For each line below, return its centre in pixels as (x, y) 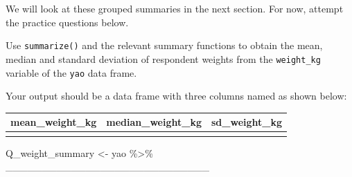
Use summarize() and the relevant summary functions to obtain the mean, (164, 45)
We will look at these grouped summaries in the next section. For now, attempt (175, 8)
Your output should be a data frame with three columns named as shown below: (176, 96)
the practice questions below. (67, 22)
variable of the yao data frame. (71, 72)
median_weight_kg (154, 122)
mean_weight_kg (54, 122)
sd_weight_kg (247, 122)
